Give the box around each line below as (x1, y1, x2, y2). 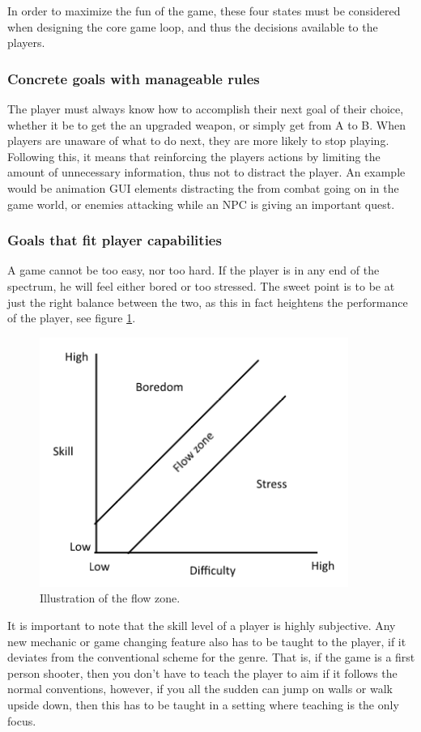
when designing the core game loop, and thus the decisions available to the (7, 18, 378, 35)
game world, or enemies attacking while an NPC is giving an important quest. (7, 195, 395, 212)
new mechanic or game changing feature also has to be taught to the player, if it (7, 632, 406, 649)
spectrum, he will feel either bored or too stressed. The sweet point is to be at (7, 277, 395, 294)
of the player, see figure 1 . (7, 309, 136, 326)
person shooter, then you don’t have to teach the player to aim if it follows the (7, 664, 398, 681)
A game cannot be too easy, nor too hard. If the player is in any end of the (7, 262, 380, 279)
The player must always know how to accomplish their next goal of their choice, (7, 100, 404, 117)
